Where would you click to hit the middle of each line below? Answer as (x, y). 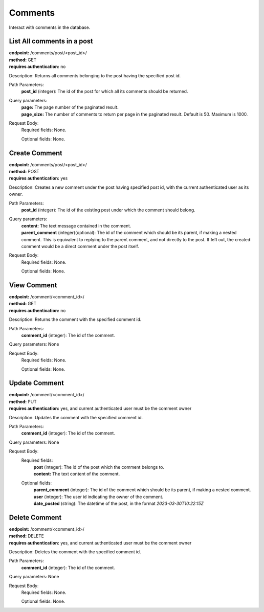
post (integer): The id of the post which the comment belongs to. (99, 467)
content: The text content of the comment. (77, 474)
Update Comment (37, 383)
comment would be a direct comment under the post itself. (80, 246)
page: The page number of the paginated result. (70, 107)
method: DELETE (26, 536)
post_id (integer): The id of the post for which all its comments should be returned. (105, 91)
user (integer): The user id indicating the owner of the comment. (99, 497)
